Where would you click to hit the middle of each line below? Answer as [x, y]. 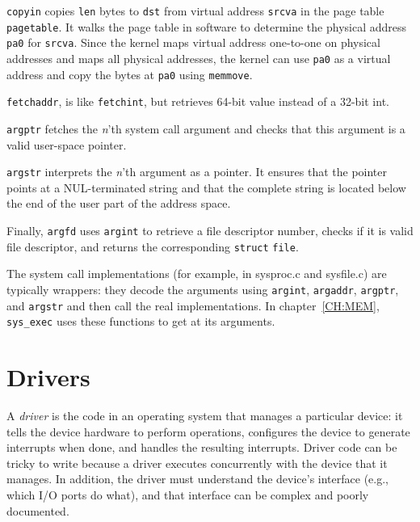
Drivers [48, 377]
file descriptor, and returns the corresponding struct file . [153, 246]
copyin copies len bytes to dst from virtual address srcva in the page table [195, 11]
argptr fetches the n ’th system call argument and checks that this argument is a [206, 128]
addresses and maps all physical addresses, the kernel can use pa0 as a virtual [199, 58]
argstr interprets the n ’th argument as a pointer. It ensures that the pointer [197, 172]
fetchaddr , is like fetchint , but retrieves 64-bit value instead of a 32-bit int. [198, 101]
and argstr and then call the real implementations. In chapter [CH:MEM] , [193, 305]
